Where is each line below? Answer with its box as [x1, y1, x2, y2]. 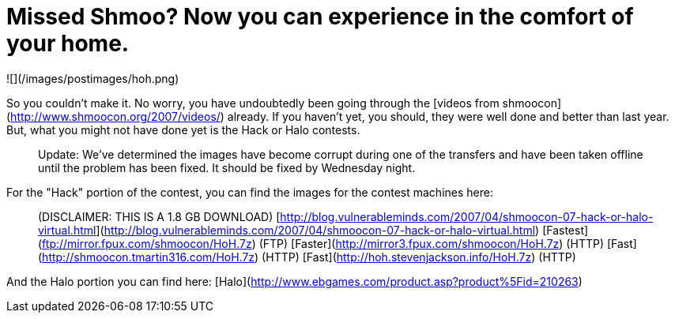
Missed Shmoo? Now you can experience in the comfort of [6, 3, 634, 30]
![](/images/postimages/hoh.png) [6, 71, 179, 85]
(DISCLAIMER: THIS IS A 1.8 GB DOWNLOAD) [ [38, 209, 281, 223]
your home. [6, 30, 130, 57]
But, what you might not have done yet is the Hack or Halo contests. [6, 122, 360, 137]
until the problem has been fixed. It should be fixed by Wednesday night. [38, 160, 416, 175]
